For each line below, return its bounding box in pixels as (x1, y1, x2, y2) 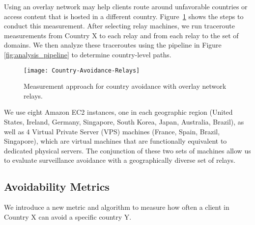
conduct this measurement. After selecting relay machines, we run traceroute (4, 21, 235, 31)
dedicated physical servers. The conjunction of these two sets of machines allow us (4, 145, 251, 155)
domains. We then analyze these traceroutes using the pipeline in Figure (4, 40, 222, 50)
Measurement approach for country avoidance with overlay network (24, 81, 227, 91)
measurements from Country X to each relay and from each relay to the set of (4, 30, 239, 40)
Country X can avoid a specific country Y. (4, 211, 132, 222)
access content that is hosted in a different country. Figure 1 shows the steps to (4, 11, 244, 21)
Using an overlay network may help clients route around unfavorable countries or (4, 1, 248, 11)
